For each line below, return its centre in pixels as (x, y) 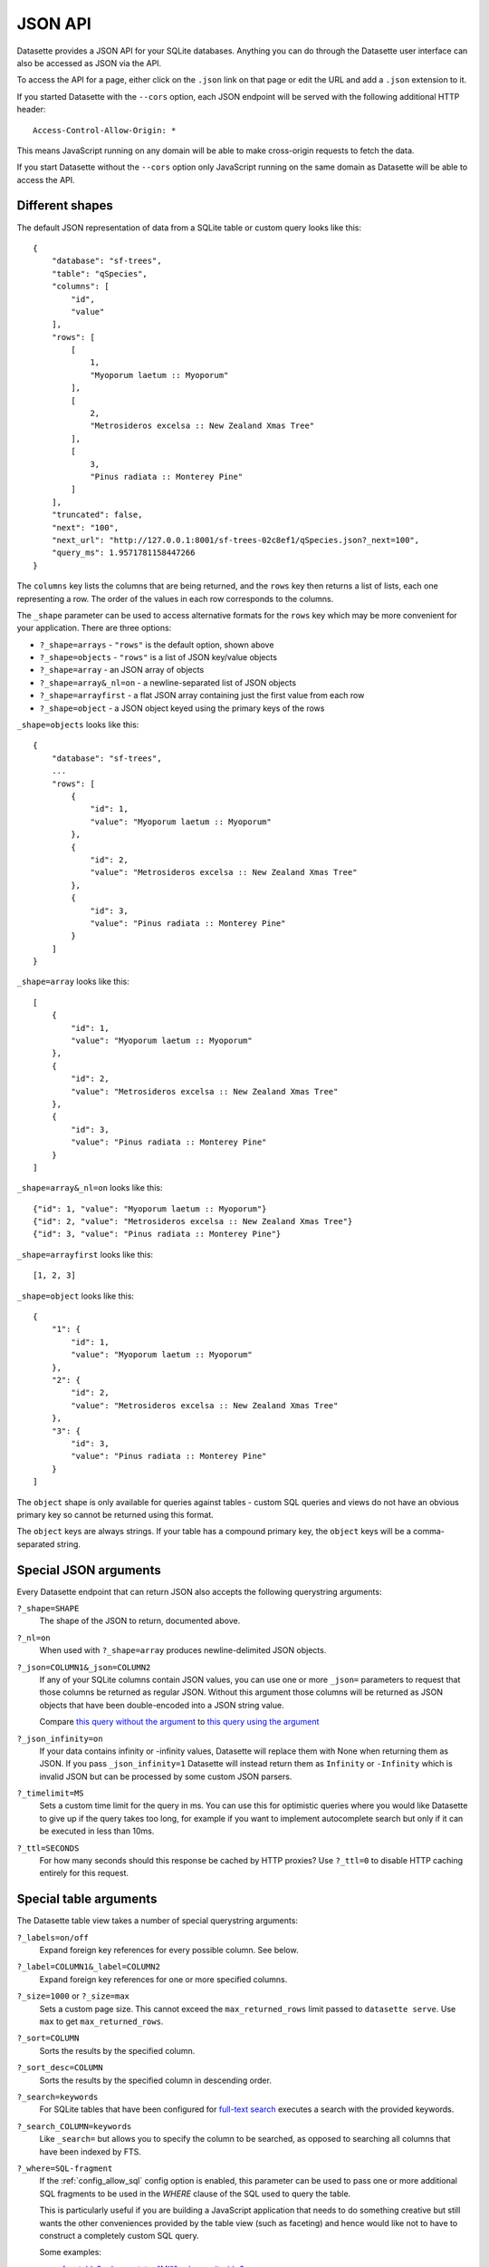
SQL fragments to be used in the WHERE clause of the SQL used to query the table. (195, 2194)
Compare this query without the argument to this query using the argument (179, 1722)
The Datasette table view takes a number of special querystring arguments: (158, 1921)
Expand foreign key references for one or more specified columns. (163, 1979)
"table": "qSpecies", (100, 273)
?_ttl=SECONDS (48, 1848)
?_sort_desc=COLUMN (60, 2068)
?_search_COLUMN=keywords (74, 2126)
